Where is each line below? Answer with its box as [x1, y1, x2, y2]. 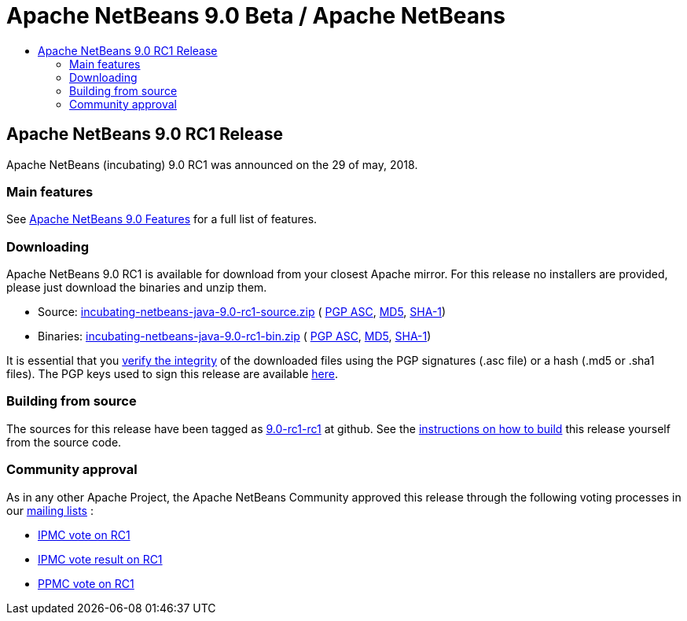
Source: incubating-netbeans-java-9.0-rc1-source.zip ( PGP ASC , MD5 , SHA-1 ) [38, 305, 446, 319]
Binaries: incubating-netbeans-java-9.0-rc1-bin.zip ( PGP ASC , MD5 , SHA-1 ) [38, 329, 432, 344]
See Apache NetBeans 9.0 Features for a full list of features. [6, 212, 318, 226]
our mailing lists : [6, 503, 94, 517]
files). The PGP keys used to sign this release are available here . [6, 367, 338, 381]
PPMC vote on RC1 [38, 576, 134, 590]
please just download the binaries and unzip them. [6, 281, 267, 295]
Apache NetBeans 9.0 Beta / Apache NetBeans [6, 2, 506, 29]
